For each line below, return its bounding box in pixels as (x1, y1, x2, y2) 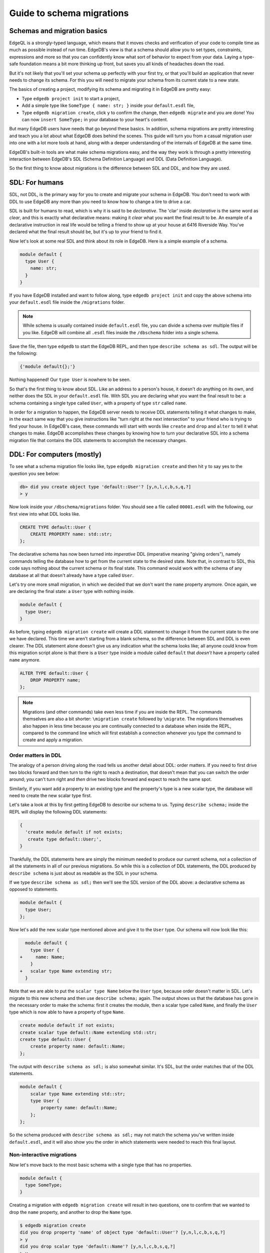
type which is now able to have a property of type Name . (9, 1009, 125, 1015)
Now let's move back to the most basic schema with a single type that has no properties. (9, 1162, 192, 1168)
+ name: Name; (19, 954, 65, 960)
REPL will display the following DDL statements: (9, 808, 107, 814)
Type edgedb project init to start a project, (21, 95, 120, 101)
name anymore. (9, 657, 41, 663)
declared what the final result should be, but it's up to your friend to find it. (9, 229, 162, 235)
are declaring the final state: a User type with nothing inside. (9, 588, 134, 594)
